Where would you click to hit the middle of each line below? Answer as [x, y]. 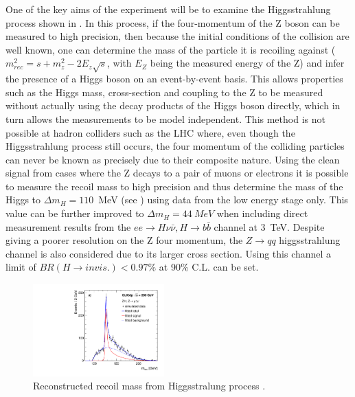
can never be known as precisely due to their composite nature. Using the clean [173, 159]
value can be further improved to [75, 213]
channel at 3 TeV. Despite [269, 226]
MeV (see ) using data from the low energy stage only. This [223, 200]
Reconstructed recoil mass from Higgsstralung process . [149, 386]
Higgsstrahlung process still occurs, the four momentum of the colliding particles [175, 146]
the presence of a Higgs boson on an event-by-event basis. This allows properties [174, 79]
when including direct [262, 213]
